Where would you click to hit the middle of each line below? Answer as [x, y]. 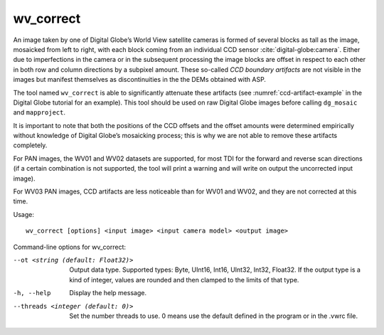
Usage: [24, 214]
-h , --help [32, 293]
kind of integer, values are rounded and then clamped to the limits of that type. [184, 280]
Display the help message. [108, 293]
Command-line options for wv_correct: [70, 247]
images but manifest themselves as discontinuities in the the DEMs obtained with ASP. [140, 80]
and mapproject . [39, 112]
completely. [30, 145]
